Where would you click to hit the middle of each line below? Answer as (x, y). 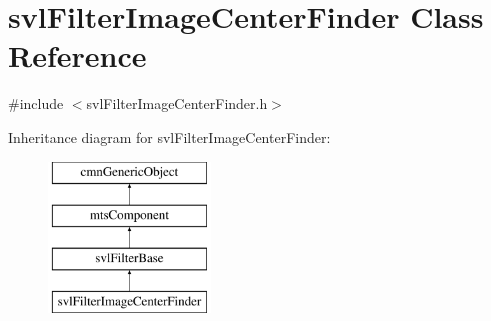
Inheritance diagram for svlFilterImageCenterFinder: (169, 136)
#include (36, 103)
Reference (77, 55)
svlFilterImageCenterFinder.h (177, 103)
